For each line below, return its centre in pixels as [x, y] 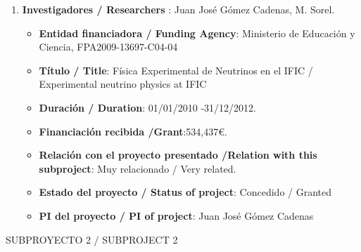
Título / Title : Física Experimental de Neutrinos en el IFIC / [176, 70]
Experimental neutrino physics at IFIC [123, 84]
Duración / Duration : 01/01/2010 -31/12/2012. [147, 107]
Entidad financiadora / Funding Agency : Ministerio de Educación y [197, 33]
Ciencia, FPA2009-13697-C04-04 [108, 47]
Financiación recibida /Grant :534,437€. [133, 131]
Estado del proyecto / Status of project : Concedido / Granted [185, 192]
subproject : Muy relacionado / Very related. [138, 168]
